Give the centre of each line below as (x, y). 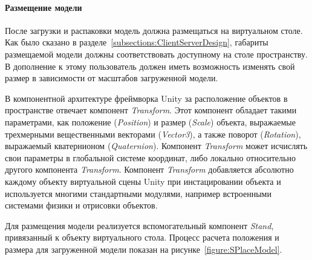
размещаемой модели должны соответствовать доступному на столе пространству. (156, 54)
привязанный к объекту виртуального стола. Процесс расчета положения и (142, 237)
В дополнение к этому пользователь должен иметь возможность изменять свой (150, 66)
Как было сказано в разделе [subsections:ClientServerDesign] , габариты (137, 42)
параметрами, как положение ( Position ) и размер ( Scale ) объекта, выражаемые (150, 122)
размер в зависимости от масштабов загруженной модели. (112, 78)
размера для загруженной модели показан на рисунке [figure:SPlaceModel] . (144, 249)
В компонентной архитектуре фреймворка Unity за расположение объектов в (146, 98)
